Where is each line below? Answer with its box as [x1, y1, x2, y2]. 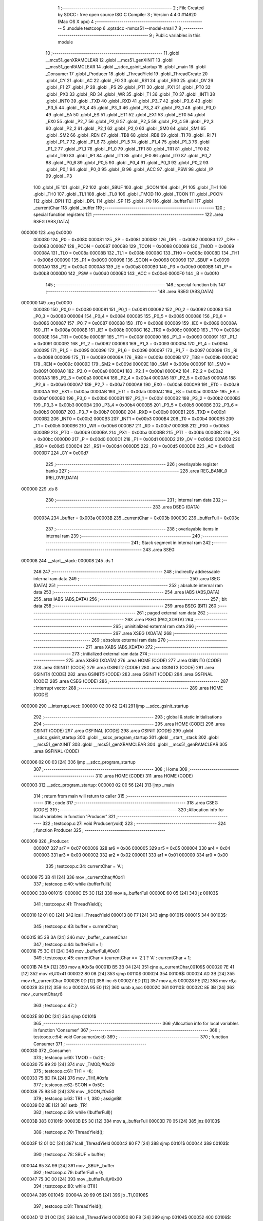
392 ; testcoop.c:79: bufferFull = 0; [33, 1169, 104, 1175]
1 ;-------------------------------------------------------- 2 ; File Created [57, 5, 204, 11]
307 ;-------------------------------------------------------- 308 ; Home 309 [33, 766, 188, 772]
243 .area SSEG [143, 547, 175, 552]
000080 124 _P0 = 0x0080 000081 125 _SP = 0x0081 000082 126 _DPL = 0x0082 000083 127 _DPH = [33, 236, 240, 242]
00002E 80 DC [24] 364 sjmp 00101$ [21, 1013, 97, 1019]
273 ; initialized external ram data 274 [72, 651, 148, 656]
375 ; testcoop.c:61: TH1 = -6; [33, 1068, 93, 1074]
